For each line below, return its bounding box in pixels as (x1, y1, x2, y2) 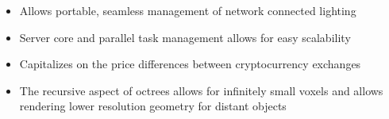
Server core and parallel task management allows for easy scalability (19, 29, 351, 45)
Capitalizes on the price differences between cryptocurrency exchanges (19, 56, 361, 72)
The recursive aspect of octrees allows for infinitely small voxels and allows (19, 82, 383, 98)
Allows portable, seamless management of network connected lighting (19, 2, 356, 18)
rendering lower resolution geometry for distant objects (19, 98, 287, 114)
